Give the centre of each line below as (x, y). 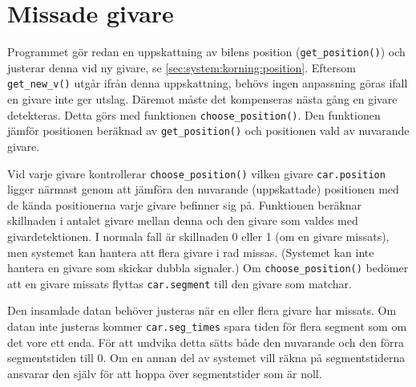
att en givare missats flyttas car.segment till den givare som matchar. (180, 283)
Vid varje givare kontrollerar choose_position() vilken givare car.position (196, 173)
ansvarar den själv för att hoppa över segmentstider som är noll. (165, 373)
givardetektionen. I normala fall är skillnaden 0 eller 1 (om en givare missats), (198, 236)
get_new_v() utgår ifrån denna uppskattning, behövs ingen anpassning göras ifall (208, 83)
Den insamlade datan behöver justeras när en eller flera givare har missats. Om (202, 310)
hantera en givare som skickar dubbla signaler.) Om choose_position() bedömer (208, 268)
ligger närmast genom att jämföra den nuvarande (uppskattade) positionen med (203, 189)
